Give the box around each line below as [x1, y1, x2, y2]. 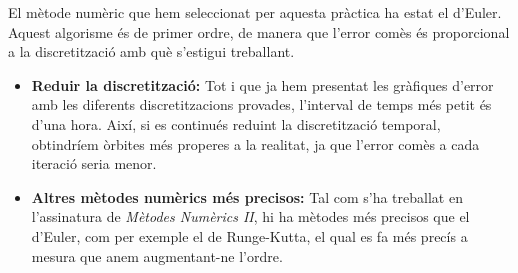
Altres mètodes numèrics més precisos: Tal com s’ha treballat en [31, 186, 463, 207]
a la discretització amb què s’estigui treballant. [8, 41, 295, 62]
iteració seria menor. [31, 153, 157, 174]
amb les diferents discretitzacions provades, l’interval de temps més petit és [31, 94, 492, 115]
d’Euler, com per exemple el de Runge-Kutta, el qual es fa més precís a [31, 225, 468, 246]
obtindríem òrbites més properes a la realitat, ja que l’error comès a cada [31, 133, 480, 154]
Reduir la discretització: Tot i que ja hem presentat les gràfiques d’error [31, 74, 494, 95]
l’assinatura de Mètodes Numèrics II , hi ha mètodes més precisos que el [31, 206, 470, 227]
